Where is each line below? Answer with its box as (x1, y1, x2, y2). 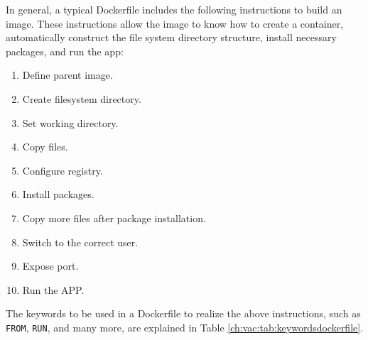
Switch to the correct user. (22, 234, 139, 249)
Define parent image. (22, 67, 113, 82)
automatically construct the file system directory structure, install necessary (6, 30, 337, 45)
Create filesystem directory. (22, 91, 141, 106)
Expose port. (22, 258, 79, 273)
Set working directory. (22, 115, 119, 130)
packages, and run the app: (6, 43, 124, 58)
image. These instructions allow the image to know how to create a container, (6, 16, 344, 31)
